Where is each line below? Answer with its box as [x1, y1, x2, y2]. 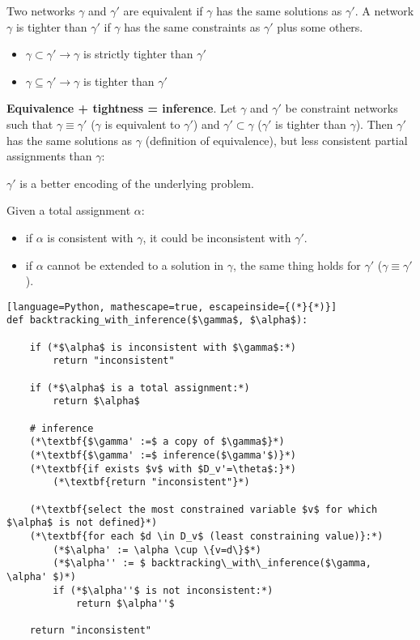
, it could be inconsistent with [142, 228, 291, 245]
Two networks [6, 2, 75, 19]
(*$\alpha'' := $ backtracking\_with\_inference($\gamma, [53, 557, 372, 570]
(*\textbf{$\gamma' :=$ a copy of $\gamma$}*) [29, 436, 285, 448]
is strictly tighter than [83, 45, 193, 62]
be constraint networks [285, 100, 398, 117]
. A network [354, 2, 414, 19]
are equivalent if [123, 2, 203, 19]
